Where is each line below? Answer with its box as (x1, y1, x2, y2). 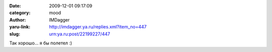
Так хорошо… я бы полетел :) (9, 40, 73, 46)
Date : (9, 3, 21, 8)
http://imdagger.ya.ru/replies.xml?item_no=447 (49, 24, 147, 30)
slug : (9, 30, 20, 37)
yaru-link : (9, 24, 30, 30)
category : (9, 10, 31, 16)
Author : (9, 16, 26, 22)
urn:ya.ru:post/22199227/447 (49, 30, 110, 37)
